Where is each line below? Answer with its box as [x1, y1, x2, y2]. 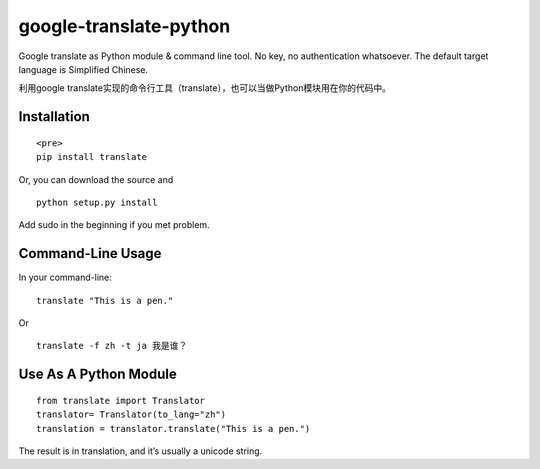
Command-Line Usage [18, 245, 162, 262]
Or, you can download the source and [18, 173, 174, 185]
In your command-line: [18, 271, 112, 284]
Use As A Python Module [18, 366, 177, 383]
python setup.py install [36, 196, 158, 208]
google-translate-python [18, 15, 231, 37]
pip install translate [36, 151, 148, 163]
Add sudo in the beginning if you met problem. [18, 219, 210, 231]
